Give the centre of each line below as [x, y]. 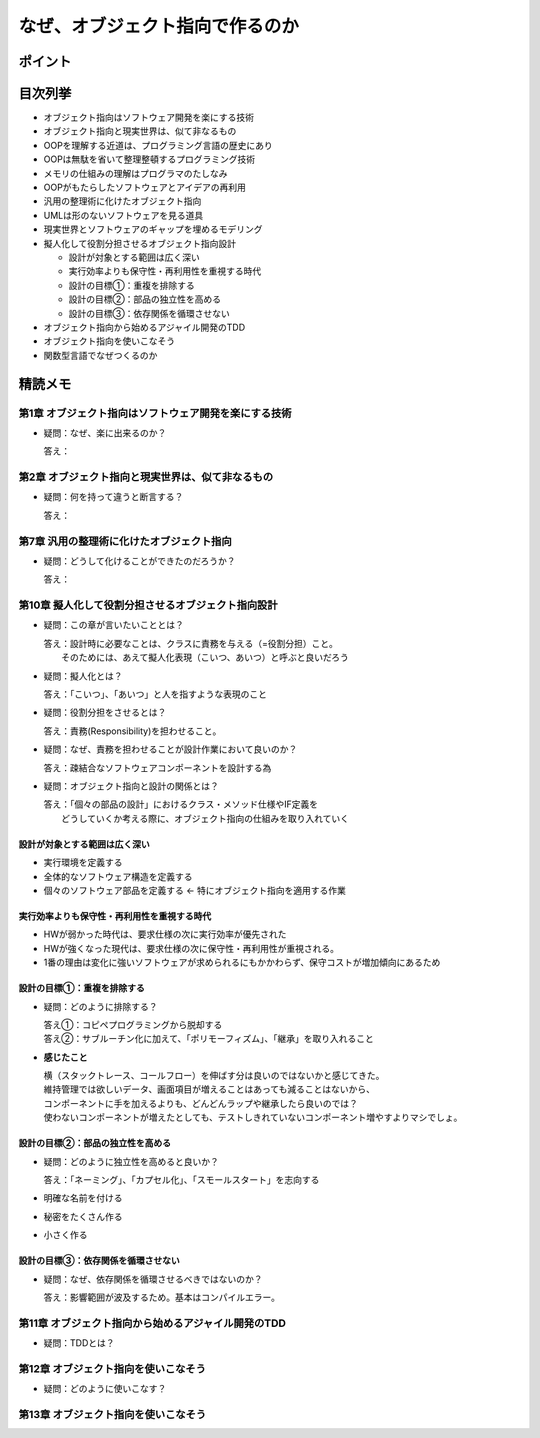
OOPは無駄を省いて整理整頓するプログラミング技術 [149, 159]
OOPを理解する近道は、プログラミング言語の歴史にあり [158, 145]
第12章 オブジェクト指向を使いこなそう [112, 1368]
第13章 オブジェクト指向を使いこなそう [112, 1415]
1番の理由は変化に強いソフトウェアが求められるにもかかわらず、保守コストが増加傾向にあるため [242, 962]
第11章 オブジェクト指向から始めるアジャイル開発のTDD [152, 1323]
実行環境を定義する [83, 862]
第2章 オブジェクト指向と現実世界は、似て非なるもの [146, 477]
